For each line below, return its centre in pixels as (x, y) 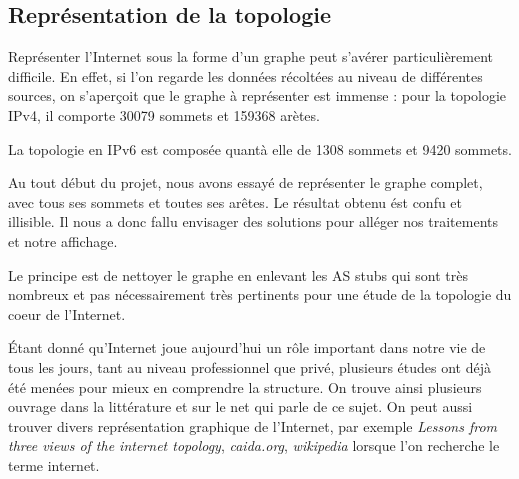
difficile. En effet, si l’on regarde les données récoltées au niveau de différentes (245, 75)
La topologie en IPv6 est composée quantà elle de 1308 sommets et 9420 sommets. (260, 148)
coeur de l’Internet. (67, 313)
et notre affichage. (63, 240)
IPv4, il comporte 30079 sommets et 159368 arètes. (164, 114)
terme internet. (54, 464)
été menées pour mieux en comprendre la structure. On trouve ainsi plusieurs (245, 386)
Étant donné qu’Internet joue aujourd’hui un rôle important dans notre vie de (247, 347)
